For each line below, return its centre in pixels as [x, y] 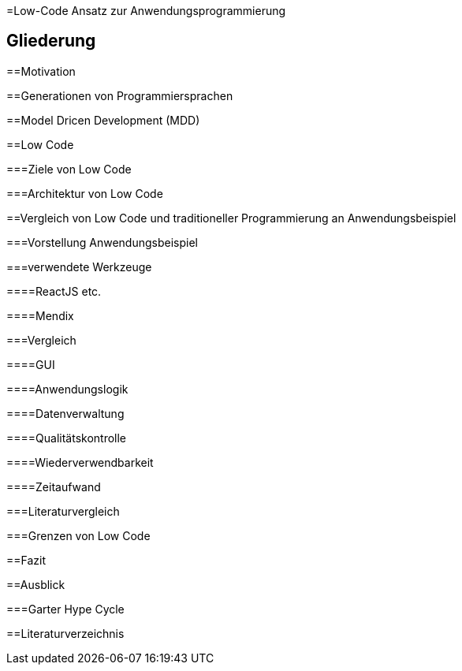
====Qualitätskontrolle [67, 438]
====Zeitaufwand [54, 486]
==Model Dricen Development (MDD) [103, 120]
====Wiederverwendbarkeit [80, 462]
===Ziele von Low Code [69, 169]
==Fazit [26, 560]
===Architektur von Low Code [85, 193]
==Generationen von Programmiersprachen [120, 95]
